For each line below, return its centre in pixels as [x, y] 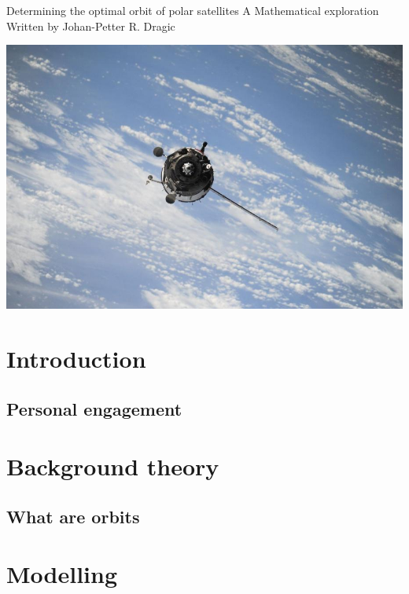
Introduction [76, 358]
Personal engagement [94, 408]
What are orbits [73, 516]
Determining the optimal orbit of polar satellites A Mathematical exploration [193, 10]
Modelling [62, 574]
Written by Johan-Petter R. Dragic [91, 26]
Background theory [113, 466]
